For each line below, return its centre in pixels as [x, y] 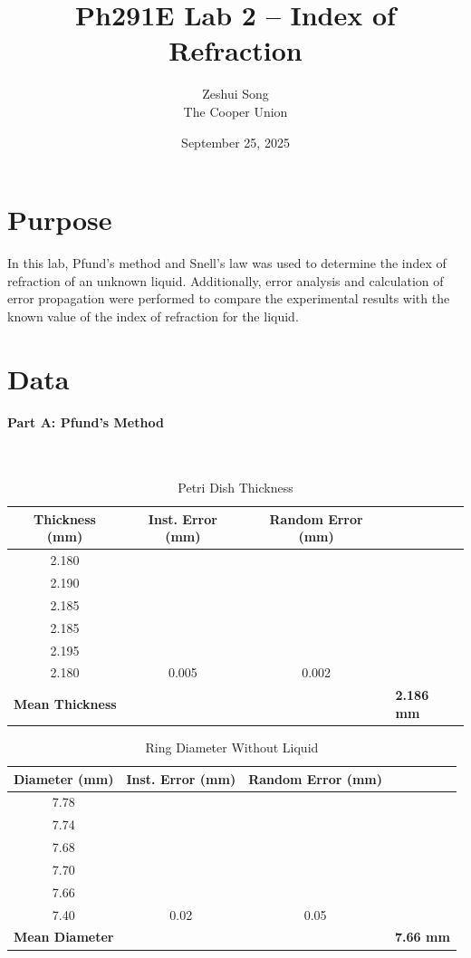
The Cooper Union [235, 111]
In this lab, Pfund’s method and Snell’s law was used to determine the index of [227, 263]
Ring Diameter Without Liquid [232, 747]
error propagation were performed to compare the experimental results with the [229, 298]
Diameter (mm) [64, 778]
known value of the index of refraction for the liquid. [153, 316]
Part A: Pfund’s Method [86, 422]
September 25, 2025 [235, 142]
